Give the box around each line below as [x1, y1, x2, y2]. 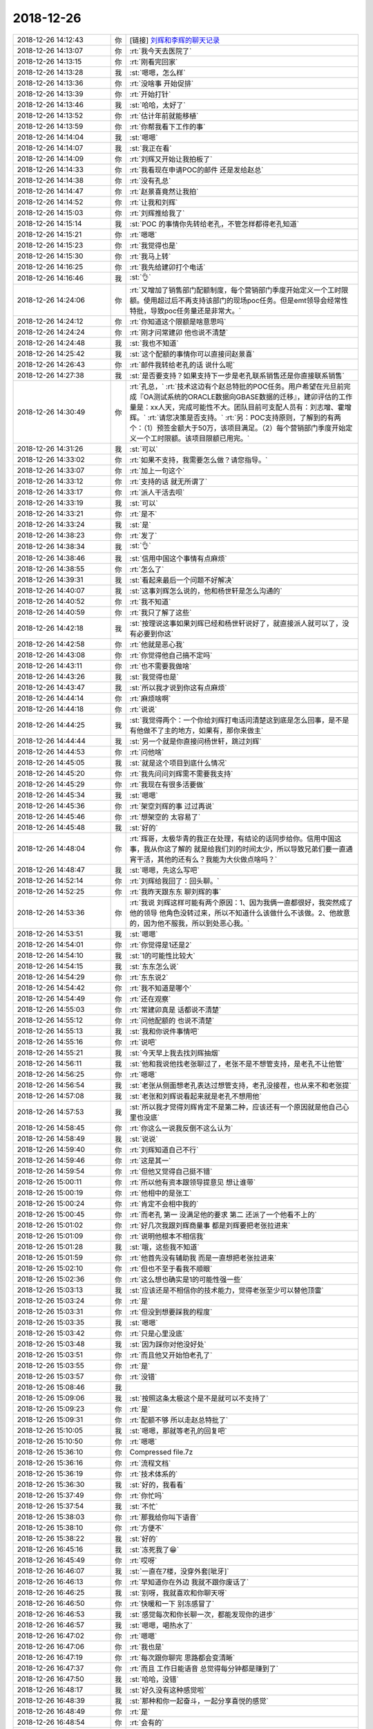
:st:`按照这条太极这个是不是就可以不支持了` [129, 1394, 269, 1403]
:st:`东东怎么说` [129, 961, 179, 971]
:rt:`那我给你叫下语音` [129, 1512, 199, 1522]
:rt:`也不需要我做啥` [129, 661, 192, 671]
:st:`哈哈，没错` [129, 1674, 179, 1684]
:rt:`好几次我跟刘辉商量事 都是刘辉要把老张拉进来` [129, 1221, 291, 1230]
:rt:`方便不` [129, 1523, 164, 1533]
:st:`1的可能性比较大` [129, 951, 196, 961]
